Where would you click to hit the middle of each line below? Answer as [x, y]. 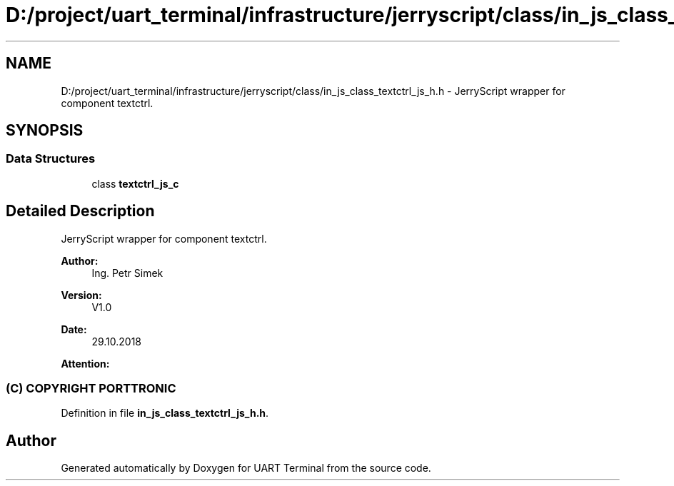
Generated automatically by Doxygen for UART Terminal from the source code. [246, 468]
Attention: [85, 363]
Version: [81, 295]
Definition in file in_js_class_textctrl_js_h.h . [165, 413]
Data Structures [51, 159]
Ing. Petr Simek [127, 273]
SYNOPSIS [45, 131]
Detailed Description [80, 211]
